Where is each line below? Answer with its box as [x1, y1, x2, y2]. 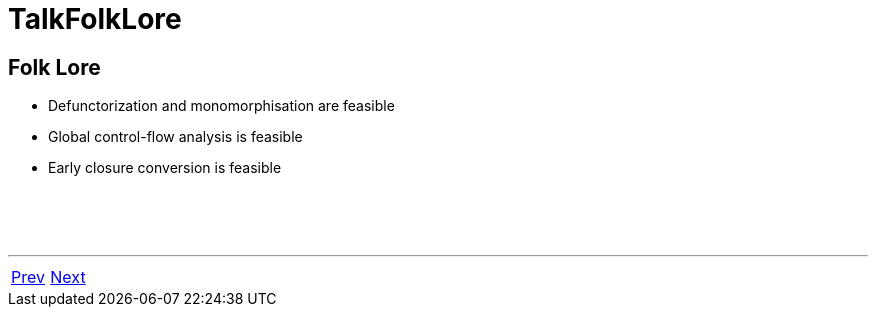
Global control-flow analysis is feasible [48, 128, 303, 146]
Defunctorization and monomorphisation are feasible [48, 97, 395, 115]
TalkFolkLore [8, 2, 182, 36]
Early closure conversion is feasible [48, 159, 282, 177]
